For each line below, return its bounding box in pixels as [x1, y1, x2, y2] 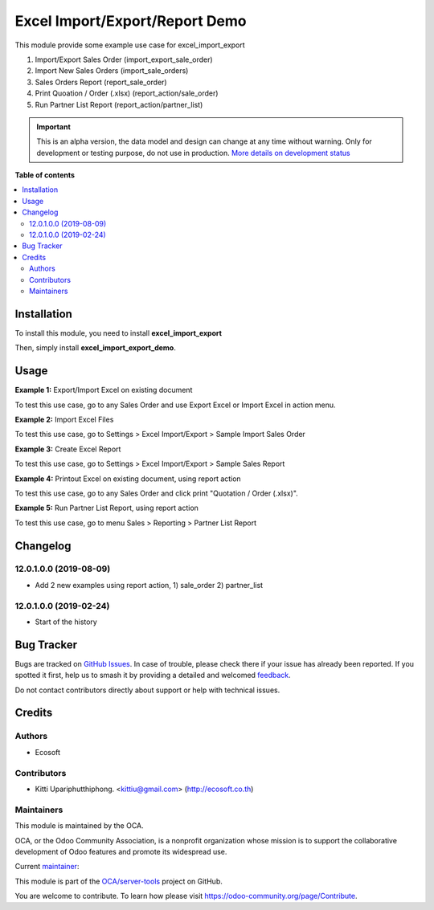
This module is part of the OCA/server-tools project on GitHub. [14, 876, 223, 886]
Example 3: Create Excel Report [14, 444, 121, 454]
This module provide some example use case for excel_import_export [14, 40, 245, 50]
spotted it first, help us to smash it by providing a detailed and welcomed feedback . [14, 671, 291, 680]
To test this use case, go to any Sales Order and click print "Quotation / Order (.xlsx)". [14, 488, 299, 498]
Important [36, 121, 72, 132]
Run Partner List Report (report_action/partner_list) [35, 100, 203, 109]
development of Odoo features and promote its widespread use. [14, 847, 227, 856]
